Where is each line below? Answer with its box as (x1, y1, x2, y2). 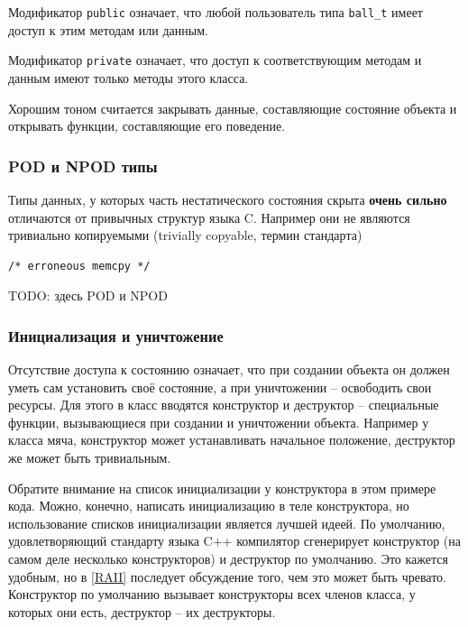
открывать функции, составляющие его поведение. (8, 116, 286, 135)
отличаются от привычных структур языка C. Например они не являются (8, 207, 410, 226)
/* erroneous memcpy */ (8, 259, 151, 272)
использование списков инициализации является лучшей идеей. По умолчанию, (8, 513, 445, 532)
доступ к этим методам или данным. (8, 20, 208, 39)
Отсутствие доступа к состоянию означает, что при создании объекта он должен (8, 360, 450, 379)
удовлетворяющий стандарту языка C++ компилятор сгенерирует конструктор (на (8, 531, 461, 550)
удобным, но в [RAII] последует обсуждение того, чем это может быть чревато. (8, 567, 447, 586)
